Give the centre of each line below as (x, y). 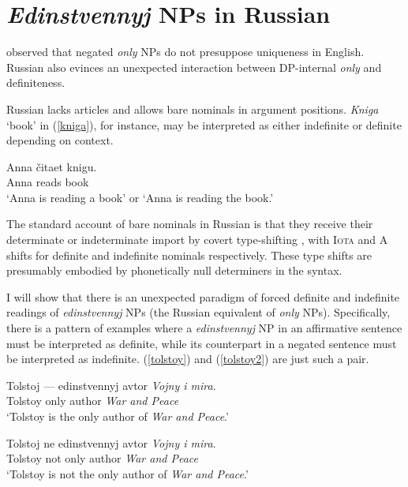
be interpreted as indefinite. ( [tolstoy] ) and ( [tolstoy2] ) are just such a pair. (188, 359)
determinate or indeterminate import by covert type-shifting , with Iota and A (197, 240)
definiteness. (36, 82)
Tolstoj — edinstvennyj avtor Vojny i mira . (111, 385)
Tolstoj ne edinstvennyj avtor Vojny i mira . (111, 442)
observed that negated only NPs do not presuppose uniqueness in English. (185, 52)
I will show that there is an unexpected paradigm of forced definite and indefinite (203, 296)
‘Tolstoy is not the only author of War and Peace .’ (127, 473)
